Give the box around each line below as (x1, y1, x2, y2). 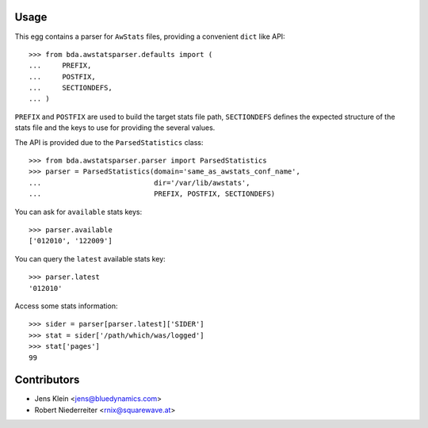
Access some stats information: (14, 301, 118, 311)
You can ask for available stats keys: (14, 207, 143, 216)
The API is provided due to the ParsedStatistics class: (14, 137, 204, 147)
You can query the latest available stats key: (14, 254, 166, 263)
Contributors (14, 373, 80, 387)
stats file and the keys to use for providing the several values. (14, 123, 216, 132)
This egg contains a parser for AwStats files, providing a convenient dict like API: (14, 32, 285, 41)
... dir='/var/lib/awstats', (29, 178, 250, 187)
